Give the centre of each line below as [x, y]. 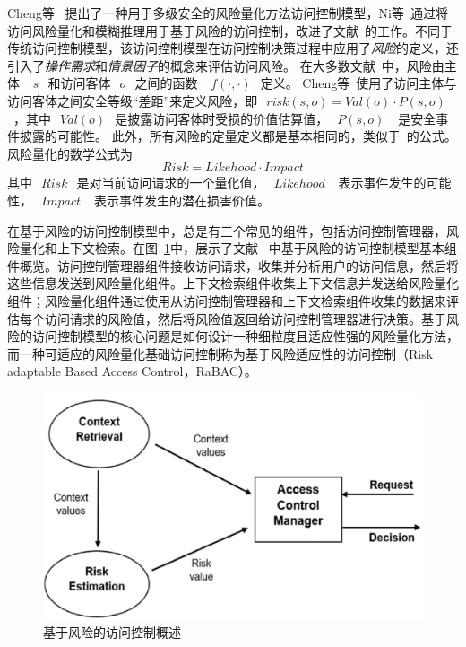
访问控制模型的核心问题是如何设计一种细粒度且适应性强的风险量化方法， [245, 336]
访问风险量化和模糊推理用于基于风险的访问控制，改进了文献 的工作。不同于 [230, 30]
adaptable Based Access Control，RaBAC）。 [132, 371]
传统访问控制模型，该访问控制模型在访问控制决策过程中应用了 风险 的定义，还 [233, 48]
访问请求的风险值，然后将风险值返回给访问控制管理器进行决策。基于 [245, 318]
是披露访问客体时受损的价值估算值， [222, 118]
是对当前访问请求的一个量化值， [171, 183]
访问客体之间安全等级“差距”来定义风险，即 [133, 100]
